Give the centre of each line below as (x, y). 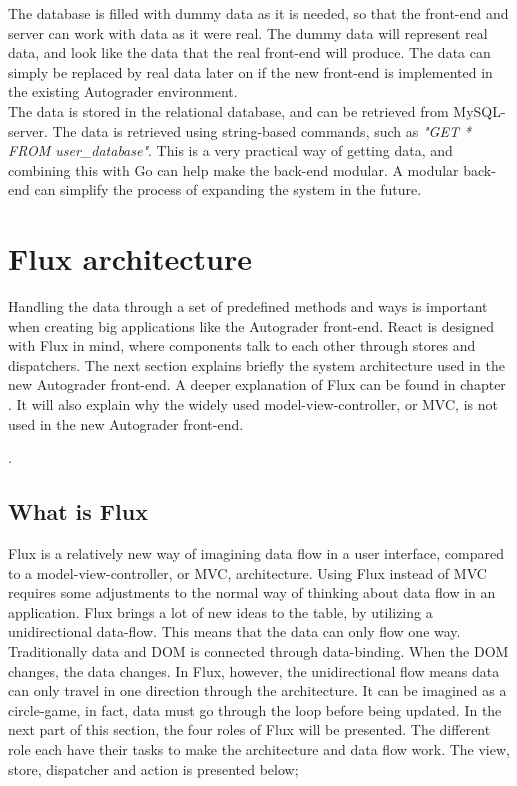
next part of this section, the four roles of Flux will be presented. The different (249, 729)
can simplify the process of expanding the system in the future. (228, 189)
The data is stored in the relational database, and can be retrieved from (228, 110)
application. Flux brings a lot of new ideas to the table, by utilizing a (220, 611)
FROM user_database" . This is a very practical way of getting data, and (230, 150)
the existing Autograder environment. (123, 91)
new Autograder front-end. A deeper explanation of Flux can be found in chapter (257, 384)
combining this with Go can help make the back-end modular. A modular (233, 169)
